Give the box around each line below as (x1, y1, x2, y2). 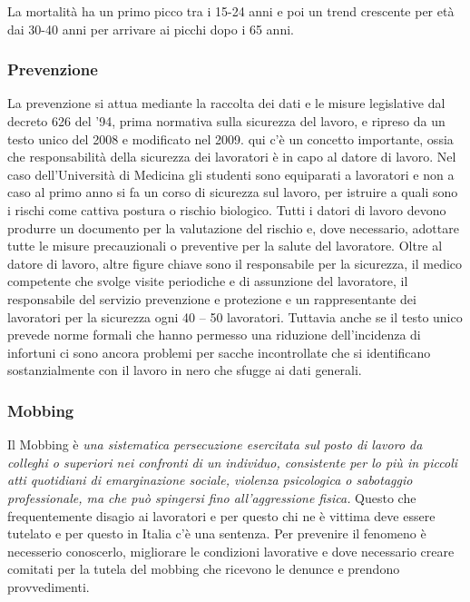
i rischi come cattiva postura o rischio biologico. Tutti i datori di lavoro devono (7, 200, 446, 219)
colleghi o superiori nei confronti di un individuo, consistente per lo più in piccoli (7, 452, 458, 471)
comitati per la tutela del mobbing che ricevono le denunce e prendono (7, 559, 400, 578)
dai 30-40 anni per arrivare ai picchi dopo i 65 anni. (7, 19, 294, 38)
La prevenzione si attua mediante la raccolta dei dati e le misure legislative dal (7, 94, 446, 113)
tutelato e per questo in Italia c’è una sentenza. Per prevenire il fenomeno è (7, 524, 426, 543)
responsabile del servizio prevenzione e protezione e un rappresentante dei (7, 289, 416, 308)
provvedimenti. (7, 577, 90, 596)
